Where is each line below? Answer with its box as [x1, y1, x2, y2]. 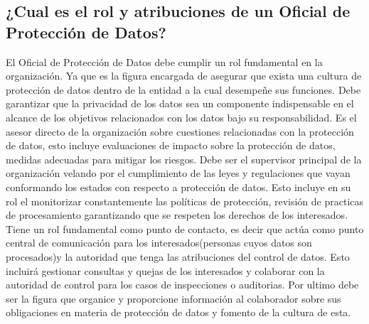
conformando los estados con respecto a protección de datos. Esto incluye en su [6, 179, 351, 194]
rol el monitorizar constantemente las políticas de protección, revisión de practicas [6, 193, 364, 208]
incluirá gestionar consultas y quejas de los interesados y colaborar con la [6, 263, 325, 278]
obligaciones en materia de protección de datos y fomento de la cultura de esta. [6, 305, 351, 320]
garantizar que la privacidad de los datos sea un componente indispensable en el [6, 96, 354, 111]
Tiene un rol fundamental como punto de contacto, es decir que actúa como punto [6, 221, 364, 236]
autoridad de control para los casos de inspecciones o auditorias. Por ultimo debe [6, 277, 359, 292]
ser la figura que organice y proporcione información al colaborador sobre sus [6, 291, 341, 306]
